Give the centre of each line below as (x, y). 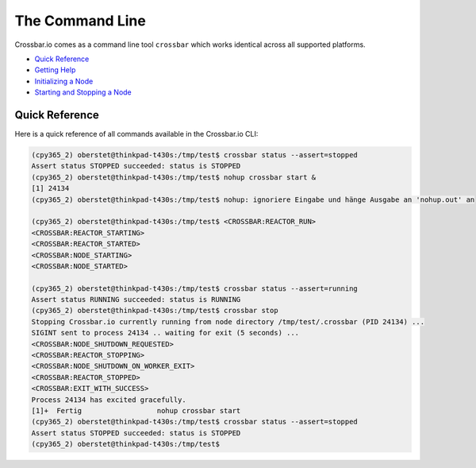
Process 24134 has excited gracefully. (109, 400)
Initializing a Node (64, 81)
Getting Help (55, 70)
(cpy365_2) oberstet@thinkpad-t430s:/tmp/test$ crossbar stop (155, 311)
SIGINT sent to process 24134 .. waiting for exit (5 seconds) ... (165, 333)
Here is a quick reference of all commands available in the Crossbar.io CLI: (136, 134)
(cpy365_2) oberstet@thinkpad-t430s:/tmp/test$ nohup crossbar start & (174, 177)
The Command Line (80, 21)
